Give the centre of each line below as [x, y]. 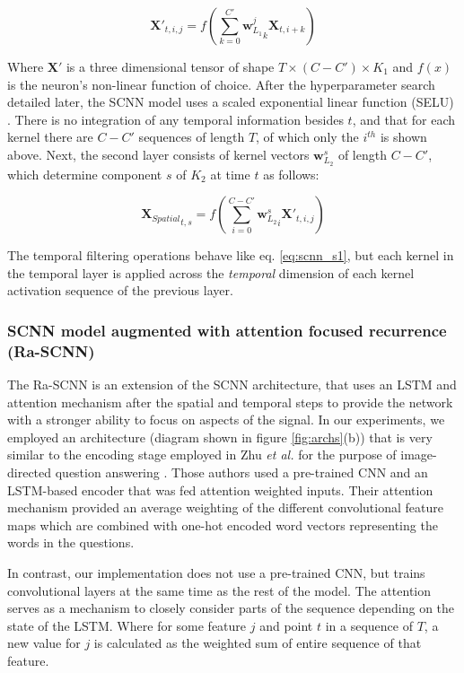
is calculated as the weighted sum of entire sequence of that [258, 643]
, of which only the [307, 137]
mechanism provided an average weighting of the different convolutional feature [225, 507]
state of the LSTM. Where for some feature [127, 625]
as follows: [291, 174]
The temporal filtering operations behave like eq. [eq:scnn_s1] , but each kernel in [231, 255]
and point [286, 625]
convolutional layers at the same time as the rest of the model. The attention [219, 590]
